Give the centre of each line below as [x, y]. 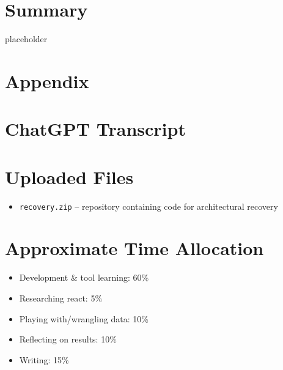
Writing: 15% [44, 359]
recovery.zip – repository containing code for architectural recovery [149, 206]
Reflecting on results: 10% [68, 339]
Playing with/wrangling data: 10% [84, 318]
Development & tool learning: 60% [84, 277]
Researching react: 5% [61, 298]
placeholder [26, 39]
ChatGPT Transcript [95, 129]
